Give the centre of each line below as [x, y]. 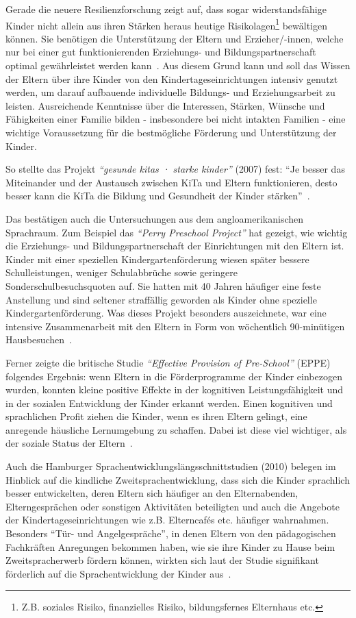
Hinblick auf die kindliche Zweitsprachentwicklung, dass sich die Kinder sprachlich [178, 479]
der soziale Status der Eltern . [69, 443]
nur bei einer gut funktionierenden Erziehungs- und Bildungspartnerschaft [161, 52]
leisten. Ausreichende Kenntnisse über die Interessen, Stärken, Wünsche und [165, 105]
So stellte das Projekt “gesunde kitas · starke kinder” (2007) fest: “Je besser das [175, 169]
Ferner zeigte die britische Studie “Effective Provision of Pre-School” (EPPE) [168, 362]
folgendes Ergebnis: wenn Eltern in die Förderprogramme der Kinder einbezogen [174, 376]
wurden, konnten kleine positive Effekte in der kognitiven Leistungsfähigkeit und [175, 390]
